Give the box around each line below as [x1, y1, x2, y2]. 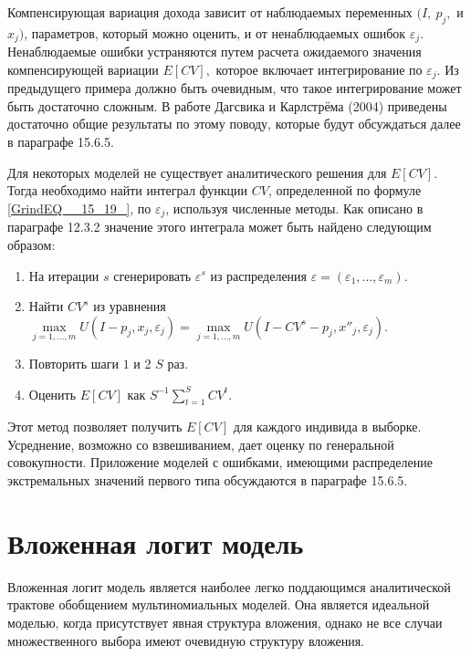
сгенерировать [113, 266, 192, 285]
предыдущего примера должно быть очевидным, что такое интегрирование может [7, 78, 462, 98]
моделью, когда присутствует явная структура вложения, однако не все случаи [7, 612, 443, 631]
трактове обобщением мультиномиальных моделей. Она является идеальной [7, 595, 430, 614]
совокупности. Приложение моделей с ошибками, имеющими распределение [7, 453, 433, 472]
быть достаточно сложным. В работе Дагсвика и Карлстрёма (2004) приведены [7, 96, 447, 115]
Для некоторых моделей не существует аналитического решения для [7, 162, 387, 182]
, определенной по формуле [267, 181, 422, 200]
